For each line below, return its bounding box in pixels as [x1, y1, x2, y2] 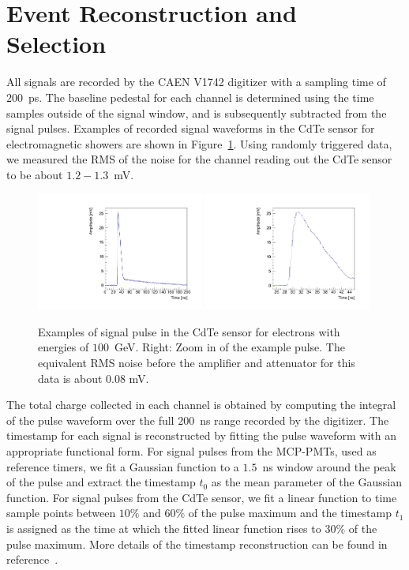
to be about [6, 166, 63, 182]
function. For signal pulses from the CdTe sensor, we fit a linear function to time [6, 489, 397, 505]
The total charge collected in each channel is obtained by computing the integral [6, 396, 396, 413]
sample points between [6, 504, 116, 521]
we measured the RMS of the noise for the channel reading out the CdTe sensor [6, 151, 392, 167]
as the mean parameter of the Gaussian [211, 474, 402, 490]
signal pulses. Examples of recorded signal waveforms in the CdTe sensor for [6, 120, 375, 137]
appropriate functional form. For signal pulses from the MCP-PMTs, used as [6, 443, 377, 459]
